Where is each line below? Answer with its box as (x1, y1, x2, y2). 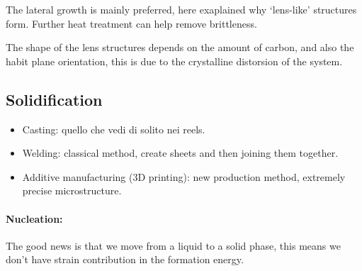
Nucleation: (6, 211, 63, 226)
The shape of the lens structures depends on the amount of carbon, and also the (6, 40, 354, 55)
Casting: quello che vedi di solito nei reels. (22, 121, 205, 136)
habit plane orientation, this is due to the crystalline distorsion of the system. (6, 53, 343, 68)
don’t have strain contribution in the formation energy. (6, 252, 244, 267)
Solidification (6, 88, 103, 110)
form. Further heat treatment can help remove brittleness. (6, 16, 257, 31)
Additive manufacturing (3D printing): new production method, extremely (22, 169, 346, 184)
